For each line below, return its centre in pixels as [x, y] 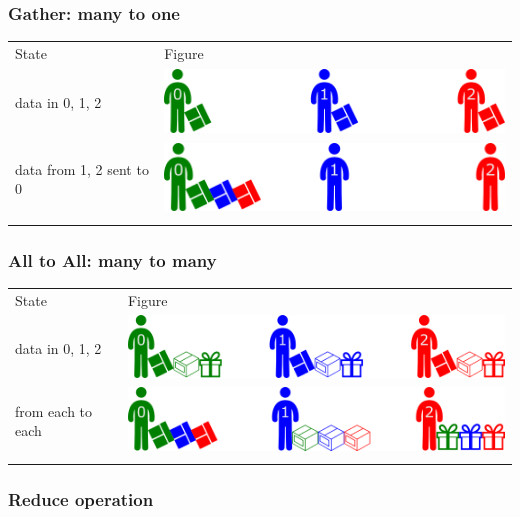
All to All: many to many [112, 259]
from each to [54, 410]
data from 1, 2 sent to [82, 168]
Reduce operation [81, 498]
